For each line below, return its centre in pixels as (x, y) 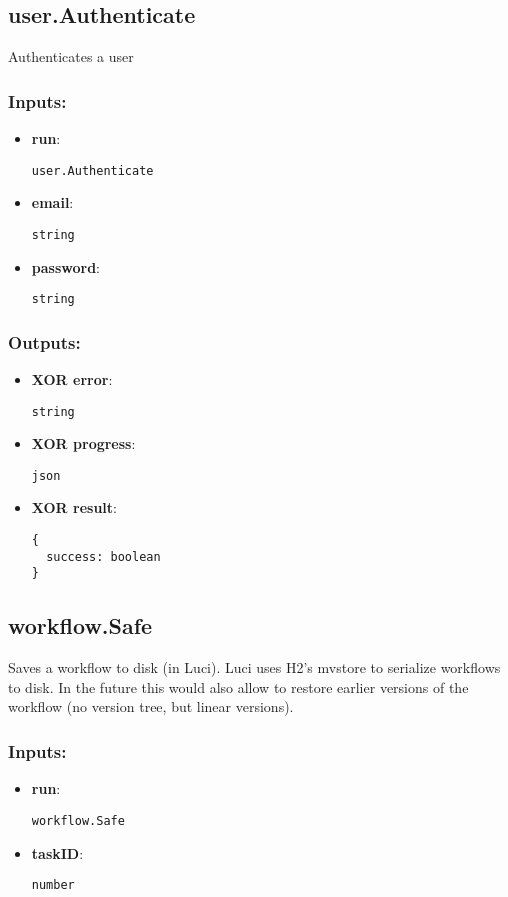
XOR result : (74, 507)
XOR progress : (83, 443)
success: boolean (103, 556)
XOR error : (72, 378)
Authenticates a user (71, 56)
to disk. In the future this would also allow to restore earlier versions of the (238, 686)
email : (52, 202)
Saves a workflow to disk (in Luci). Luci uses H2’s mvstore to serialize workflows (254, 667)
